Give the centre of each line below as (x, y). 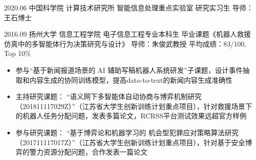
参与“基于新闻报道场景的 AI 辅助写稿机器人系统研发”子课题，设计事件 (129, 70)
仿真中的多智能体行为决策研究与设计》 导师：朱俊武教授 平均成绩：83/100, (125, 43)
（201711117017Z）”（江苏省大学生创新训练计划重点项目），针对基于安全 (130, 142)
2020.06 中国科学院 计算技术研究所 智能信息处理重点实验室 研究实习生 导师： (129, 7)
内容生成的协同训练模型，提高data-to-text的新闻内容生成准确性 (131, 80)
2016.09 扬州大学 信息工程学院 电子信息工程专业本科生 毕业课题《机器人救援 (128, 34)
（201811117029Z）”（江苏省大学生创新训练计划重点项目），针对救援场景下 (134, 106)
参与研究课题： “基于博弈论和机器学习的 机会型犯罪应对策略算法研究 (127, 132)
